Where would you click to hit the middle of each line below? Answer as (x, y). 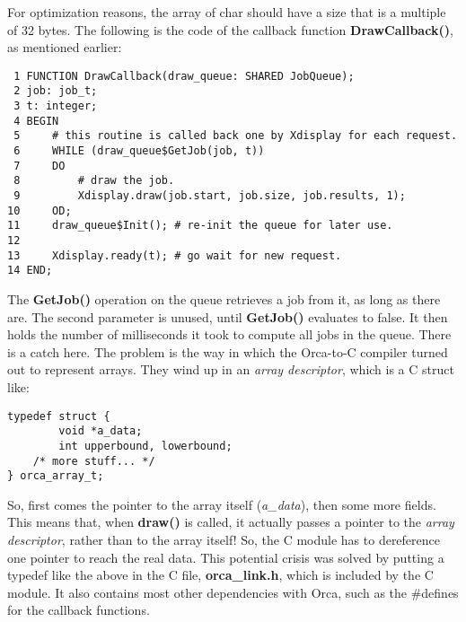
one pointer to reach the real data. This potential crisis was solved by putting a (226, 557)
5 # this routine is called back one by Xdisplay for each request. (236, 136)
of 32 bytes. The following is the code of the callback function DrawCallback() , (230, 29)
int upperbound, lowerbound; (145, 446)
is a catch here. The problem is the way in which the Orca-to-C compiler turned (228, 351)
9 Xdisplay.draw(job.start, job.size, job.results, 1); (210, 196)
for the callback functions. (79, 610)
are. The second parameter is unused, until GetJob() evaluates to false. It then (228, 316)
